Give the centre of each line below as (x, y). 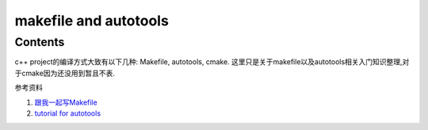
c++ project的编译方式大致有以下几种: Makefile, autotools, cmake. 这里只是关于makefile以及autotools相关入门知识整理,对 (212, 62)
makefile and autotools (92, 21)
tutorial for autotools (68, 113)
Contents (40, 42)
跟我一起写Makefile (66, 102)
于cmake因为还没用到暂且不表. (65, 73)
